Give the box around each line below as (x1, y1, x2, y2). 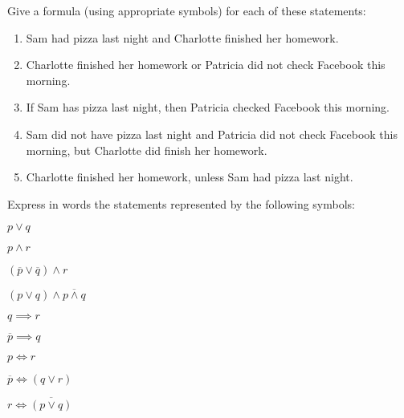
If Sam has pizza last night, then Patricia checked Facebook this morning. (26, 99, 390, 116)
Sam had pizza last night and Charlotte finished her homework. (26, 29, 339, 46)
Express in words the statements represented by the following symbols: (7, 195, 355, 212)
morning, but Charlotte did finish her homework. (26, 141, 267, 158)
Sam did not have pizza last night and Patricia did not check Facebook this (26, 125, 398, 142)
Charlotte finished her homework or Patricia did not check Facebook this (26, 56, 386, 73)
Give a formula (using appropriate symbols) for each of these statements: (7, 2, 366, 18)
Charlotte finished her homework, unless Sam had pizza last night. (26, 168, 353, 185)
